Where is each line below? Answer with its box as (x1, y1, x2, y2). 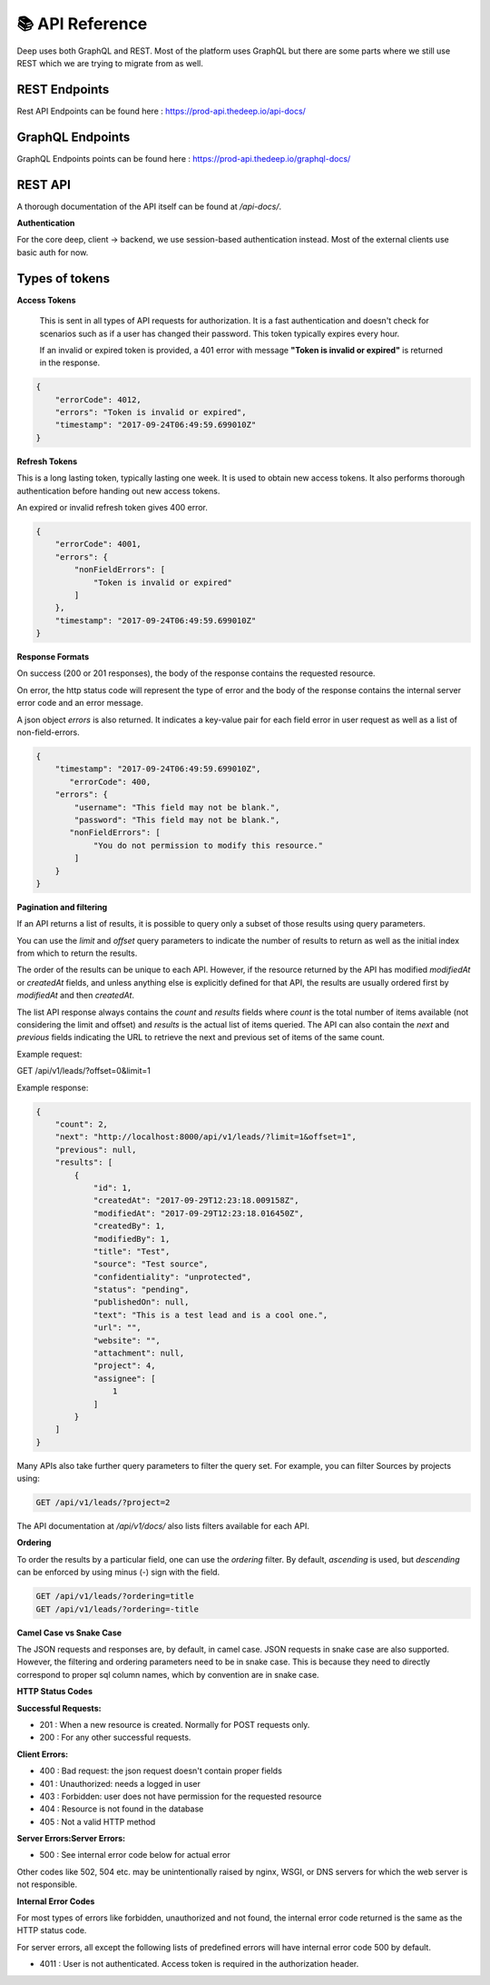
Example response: (16, 1082, 89, 1093)
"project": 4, (93, 1361, 156, 1371)
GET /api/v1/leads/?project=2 (35, 1497, 171, 1508)
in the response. (39, 357, 100, 368)
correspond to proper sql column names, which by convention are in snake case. (16, 1669, 319, 1680)
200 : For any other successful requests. (39, 1732, 191, 1743)
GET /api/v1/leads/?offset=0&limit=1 (16, 1066, 152, 1077)
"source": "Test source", (93, 1259, 209, 1269)
